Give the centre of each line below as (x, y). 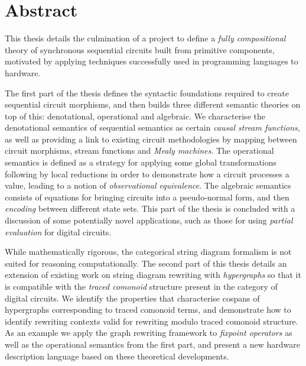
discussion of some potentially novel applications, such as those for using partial (149, 220)
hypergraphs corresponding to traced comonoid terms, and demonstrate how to (148, 310)
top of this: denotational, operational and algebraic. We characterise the (135, 116)
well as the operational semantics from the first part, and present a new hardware (152, 344)
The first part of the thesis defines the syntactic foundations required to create (147, 93)
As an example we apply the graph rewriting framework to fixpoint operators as (149, 333)
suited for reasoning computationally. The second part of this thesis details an (146, 263)
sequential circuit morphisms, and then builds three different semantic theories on (153, 104)
